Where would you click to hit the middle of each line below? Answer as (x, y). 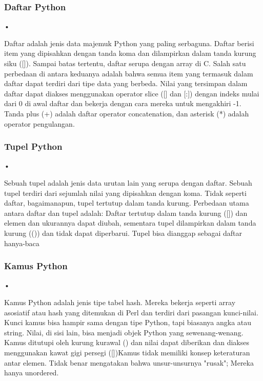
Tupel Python (33, 146)
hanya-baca (22, 243)
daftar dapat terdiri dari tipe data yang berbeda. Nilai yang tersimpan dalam (126, 83)
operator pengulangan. (39, 123)
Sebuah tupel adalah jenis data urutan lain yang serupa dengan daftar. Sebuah (128, 182)
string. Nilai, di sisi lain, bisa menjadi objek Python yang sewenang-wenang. (124, 332)
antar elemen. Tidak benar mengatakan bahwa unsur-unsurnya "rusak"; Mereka (129, 362)
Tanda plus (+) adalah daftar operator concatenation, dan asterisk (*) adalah (127, 113)
